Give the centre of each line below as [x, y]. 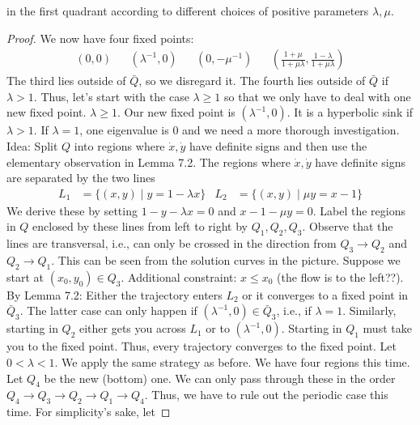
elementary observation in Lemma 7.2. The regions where [148, 161]
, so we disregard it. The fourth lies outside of [252, 81]
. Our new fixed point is [176, 112]
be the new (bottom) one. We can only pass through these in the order [220, 378]
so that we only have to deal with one [318, 96]
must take [387, 328]
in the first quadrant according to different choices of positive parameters [188, 11]
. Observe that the [348, 226]
